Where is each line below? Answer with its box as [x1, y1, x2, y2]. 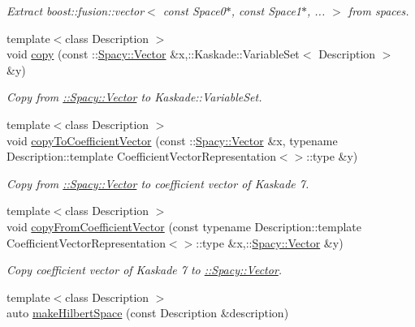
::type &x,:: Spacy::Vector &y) [196, 234, 344, 251]
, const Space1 [231, 2, 301, 19]
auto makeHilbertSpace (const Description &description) [6, 304, 289, 321]
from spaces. [348, 2, 409, 19]
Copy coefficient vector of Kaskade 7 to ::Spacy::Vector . [6, 261, 283, 278]
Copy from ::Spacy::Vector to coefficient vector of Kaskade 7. [6, 174, 309, 191]
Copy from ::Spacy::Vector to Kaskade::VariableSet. [6, 88, 262, 105]
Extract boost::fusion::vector [6, 2, 145, 19]
